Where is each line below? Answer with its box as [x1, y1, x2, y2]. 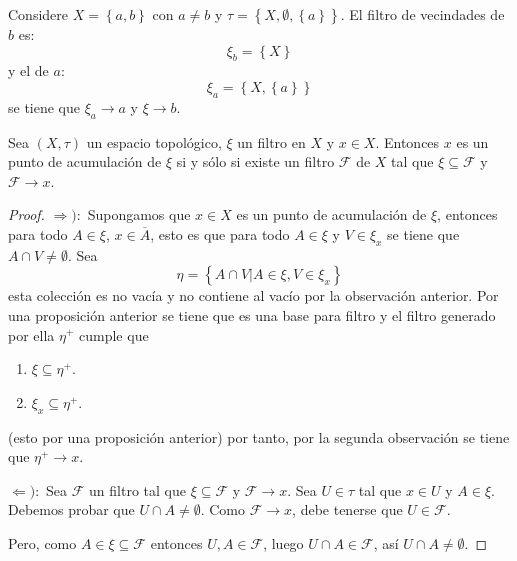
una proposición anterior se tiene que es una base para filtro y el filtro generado [8, 304, 496, 325]
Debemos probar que [8, 499, 135, 520]
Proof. [8, 204, 45, 225]
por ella [8, 324, 55, 345]
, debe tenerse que [292, 499, 403, 520]
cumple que [79, 324, 149, 345]
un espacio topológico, [86, 131, 222, 152]
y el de [8, 60, 49, 81]
